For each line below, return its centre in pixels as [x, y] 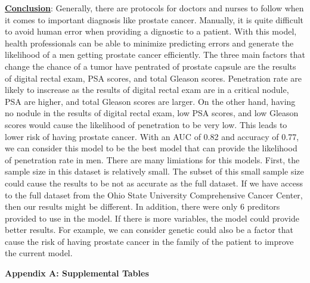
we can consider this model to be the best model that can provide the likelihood [151, 148]
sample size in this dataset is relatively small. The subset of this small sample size [154, 171]
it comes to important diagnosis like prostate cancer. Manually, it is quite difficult [154, 19]
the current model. [39, 253]
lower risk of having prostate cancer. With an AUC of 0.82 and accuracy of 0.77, [152, 136]
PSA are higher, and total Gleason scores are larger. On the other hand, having [150, 101]
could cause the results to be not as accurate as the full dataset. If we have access [154, 183]
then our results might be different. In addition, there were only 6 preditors [142, 206]
